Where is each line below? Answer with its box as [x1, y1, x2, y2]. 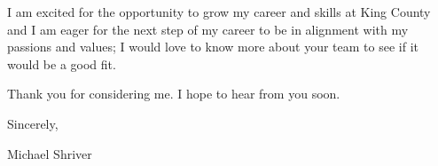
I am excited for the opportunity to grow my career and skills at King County [7, 3, 431, 20]
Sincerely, [7, 114, 59, 132]
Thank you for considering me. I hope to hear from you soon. [7, 84, 340, 103]
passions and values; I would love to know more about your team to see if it [7, 37, 418, 56]
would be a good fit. [7, 54, 116, 73]
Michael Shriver [7, 144, 92, 162]
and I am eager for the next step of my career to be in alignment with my [7, 20, 409, 38]
